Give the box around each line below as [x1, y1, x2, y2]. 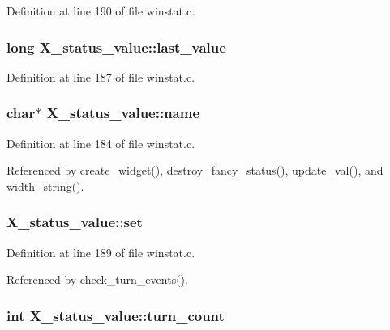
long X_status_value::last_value [6, 36, 226, 57]
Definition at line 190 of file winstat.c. [6, 2, 195, 19]
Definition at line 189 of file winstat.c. [6, 243, 195, 260]
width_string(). [6, 177, 84, 194]
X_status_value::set [6, 212, 143, 232]
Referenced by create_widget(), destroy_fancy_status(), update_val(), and [6, 162, 384, 179]
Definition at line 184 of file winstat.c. [6, 134, 195, 151]
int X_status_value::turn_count [6, 305, 225, 325]
